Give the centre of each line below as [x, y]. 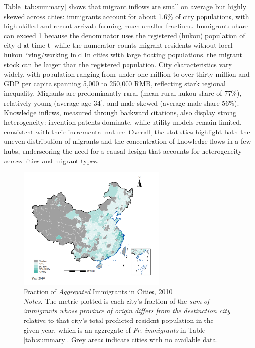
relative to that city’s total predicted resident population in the [119, 320]
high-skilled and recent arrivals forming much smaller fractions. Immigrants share [126, 26]
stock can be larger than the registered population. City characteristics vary [118, 64]
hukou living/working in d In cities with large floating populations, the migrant [123, 54]
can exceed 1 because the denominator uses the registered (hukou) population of [125, 35]
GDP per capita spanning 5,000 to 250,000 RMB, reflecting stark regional [115, 83]
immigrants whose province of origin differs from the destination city [127, 310]
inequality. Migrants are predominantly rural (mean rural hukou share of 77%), [123, 93]
